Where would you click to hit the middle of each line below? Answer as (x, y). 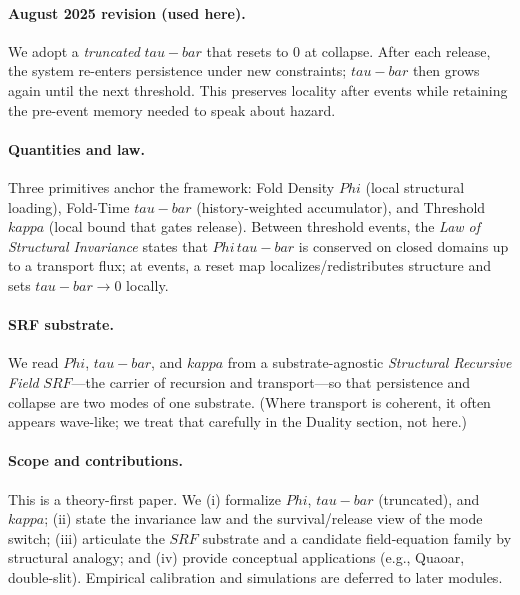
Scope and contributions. (95, 460)
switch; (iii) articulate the (86, 537)
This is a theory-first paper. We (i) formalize (144, 498)
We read (33, 362)
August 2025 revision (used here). (127, 12)
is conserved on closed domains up (403, 245)
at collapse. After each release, (397, 50)
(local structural (415, 186)
